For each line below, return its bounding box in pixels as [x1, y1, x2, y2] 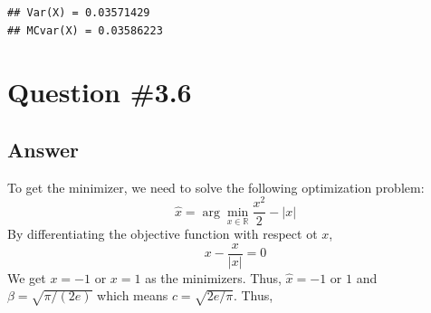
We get [7, 268, 46, 287]
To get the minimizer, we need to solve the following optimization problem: [7, 177, 425, 196]
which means [97, 286, 168, 305]
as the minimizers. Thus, [145, 268, 282, 287]
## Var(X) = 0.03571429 [7, 6, 150, 19]
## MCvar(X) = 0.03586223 [7, 24, 163, 37]
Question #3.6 [7, 73, 192, 110]
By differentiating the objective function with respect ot [7, 224, 318, 243]
